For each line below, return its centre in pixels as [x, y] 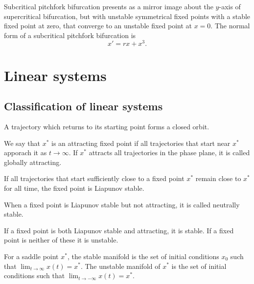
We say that [22, 143]
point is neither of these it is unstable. [61, 240]
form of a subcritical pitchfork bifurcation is [70, 35]
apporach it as [25, 152]
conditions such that [35, 275]
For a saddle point [31, 256]
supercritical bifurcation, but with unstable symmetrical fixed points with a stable [127, 16]
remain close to [218, 178]
